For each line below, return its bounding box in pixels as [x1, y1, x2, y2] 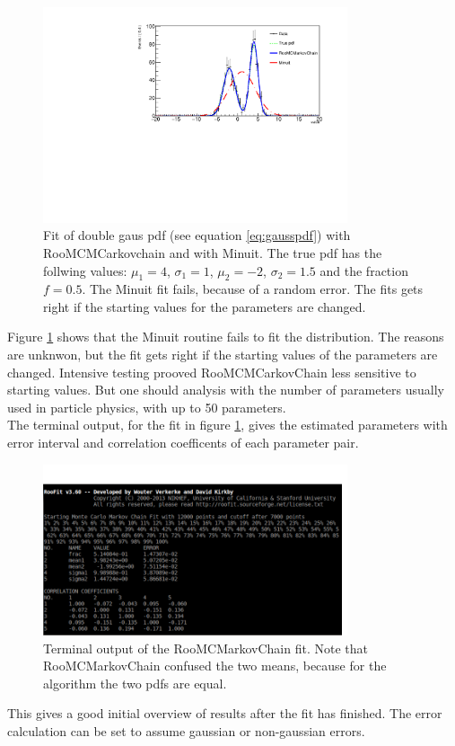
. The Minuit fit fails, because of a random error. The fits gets [82, 280, 424, 298]
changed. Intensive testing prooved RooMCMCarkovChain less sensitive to [7, 362, 416, 381]
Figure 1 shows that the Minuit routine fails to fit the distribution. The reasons [7, 327, 444, 346]
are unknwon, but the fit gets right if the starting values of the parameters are [7, 345, 438, 364]
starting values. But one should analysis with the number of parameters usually [7, 380, 445, 399]
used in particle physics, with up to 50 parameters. [7, 397, 286, 416]
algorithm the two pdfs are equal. [43, 673, 227, 692]
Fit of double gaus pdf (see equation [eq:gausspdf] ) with [43, 226, 351, 244]
